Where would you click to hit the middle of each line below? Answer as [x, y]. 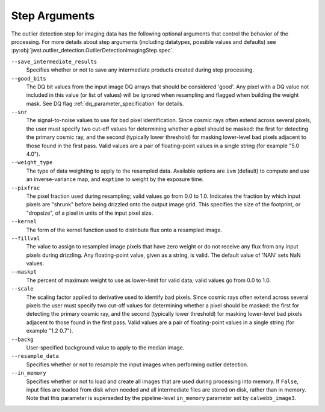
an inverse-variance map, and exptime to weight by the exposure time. [115, 179]
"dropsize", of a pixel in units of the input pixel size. [90, 213]
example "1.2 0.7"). [50, 331]
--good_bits [29, 78]
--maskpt [24, 272]
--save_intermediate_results [54, 61]
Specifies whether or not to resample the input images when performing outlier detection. [138, 364]
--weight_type [32, 163]
